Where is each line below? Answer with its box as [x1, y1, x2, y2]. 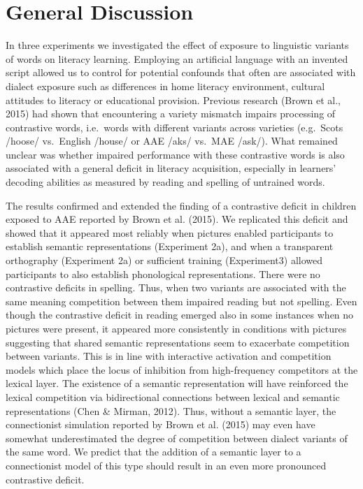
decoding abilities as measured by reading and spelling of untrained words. [6, 175, 325, 189]
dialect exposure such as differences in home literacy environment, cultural [6, 78, 325, 93]
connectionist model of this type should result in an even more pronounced [6, 458, 327, 472]
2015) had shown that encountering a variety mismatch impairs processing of [6, 106, 336, 121]
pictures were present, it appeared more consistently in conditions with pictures [6, 321, 347, 335]
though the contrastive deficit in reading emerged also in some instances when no [6, 307, 354, 322]
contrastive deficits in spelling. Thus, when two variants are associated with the [6, 280, 346, 295]
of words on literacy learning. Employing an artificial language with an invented [6, 51, 348, 66]
